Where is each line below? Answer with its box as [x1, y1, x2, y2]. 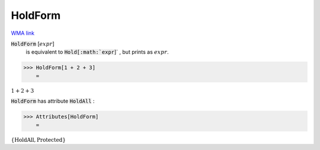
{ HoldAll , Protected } [11, 136, 66, 143]
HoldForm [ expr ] [11, 40, 55, 47]
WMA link [11, 30, 35, 37]
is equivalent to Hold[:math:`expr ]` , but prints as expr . [25, 48, 169, 56]
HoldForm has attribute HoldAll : [11, 97, 95, 105]
